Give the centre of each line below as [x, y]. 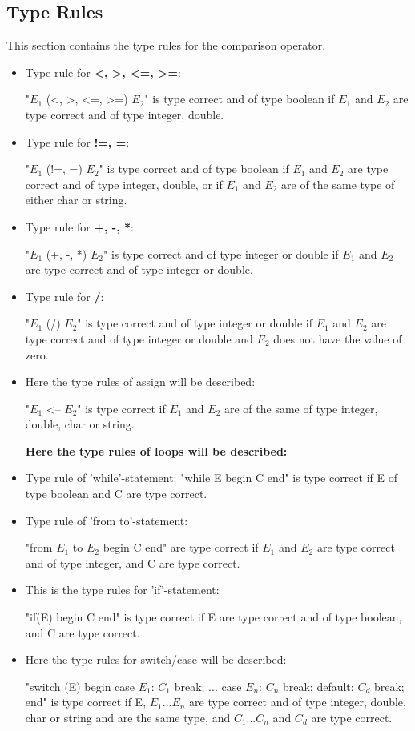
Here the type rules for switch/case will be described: [156, 659]
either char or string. [76, 200]
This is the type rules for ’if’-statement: [122, 590]
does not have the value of [338, 338]
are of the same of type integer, [301, 408]
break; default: [318, 686]
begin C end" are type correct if [181, 547]
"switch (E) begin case [80, 686]
